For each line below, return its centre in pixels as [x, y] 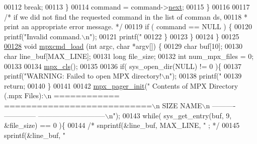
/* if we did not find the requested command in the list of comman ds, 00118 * [126, 16]
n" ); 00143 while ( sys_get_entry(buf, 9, [170, 115]
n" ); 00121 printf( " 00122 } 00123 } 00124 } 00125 [162, 36]
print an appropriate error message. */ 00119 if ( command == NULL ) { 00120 [128, 26]
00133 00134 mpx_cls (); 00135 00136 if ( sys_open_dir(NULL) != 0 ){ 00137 [123, 66]
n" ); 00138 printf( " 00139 [203, 76]
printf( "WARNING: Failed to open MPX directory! [83, 76]
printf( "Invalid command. [43, 36]
